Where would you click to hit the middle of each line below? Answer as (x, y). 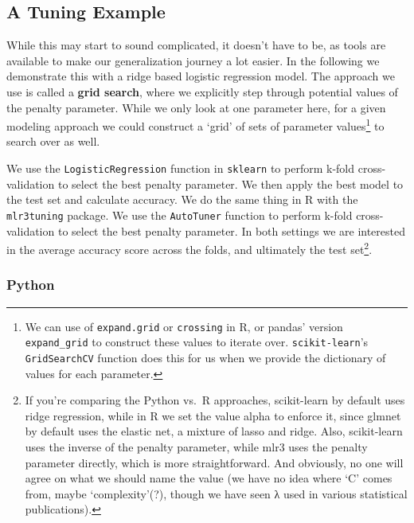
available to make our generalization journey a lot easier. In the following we (193, 60)
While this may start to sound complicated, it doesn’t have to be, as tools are (196, 45)
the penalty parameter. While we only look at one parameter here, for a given (196, 107)
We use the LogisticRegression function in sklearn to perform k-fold (181, 168)
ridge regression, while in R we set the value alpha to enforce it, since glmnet (213, 415)
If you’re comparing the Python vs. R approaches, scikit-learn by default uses (215, 400)
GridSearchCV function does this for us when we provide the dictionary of (205, 357)
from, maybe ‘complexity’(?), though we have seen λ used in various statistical (216, 493)
